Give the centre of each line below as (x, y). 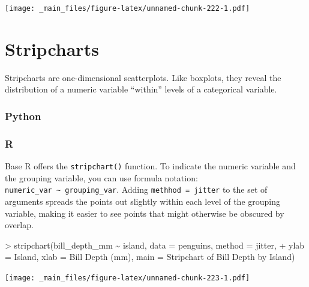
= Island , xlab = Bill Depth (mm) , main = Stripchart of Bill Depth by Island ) (150, 257)
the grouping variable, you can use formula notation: (101, 177)
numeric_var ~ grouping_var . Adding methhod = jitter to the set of (136, 189)
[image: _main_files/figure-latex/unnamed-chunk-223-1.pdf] (127, 278)
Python (23, 116)
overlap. (19, 225)
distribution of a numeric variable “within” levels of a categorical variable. (141, 89)
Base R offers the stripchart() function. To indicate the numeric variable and (150, 166)
